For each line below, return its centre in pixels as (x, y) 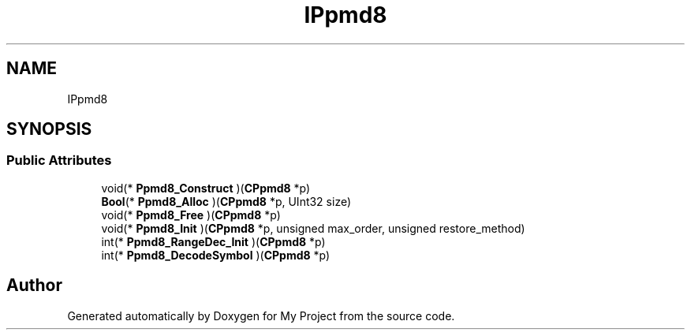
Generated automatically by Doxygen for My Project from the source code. (261, 315)
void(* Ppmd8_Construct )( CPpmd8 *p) (206, 188)
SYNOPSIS (49, 129)
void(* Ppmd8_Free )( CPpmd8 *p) (191, 215)
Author (34, 286)
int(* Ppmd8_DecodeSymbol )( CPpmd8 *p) (216, 255)
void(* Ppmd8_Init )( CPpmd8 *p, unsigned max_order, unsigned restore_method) (313, 228)
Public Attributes (59, 161)
